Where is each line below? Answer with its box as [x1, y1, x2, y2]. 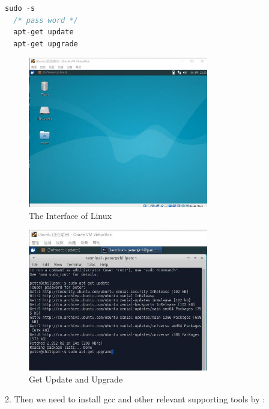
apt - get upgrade [13, 39, 78, 48]
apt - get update [13, 28, 74, 37]
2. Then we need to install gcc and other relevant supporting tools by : [5, 393, 265, 405]
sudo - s [5, 4, 35, 13]
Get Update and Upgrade [29, 372, 123, 385]
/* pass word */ [13, 16, 78, 25]
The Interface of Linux [29, 209, 112, 221]
